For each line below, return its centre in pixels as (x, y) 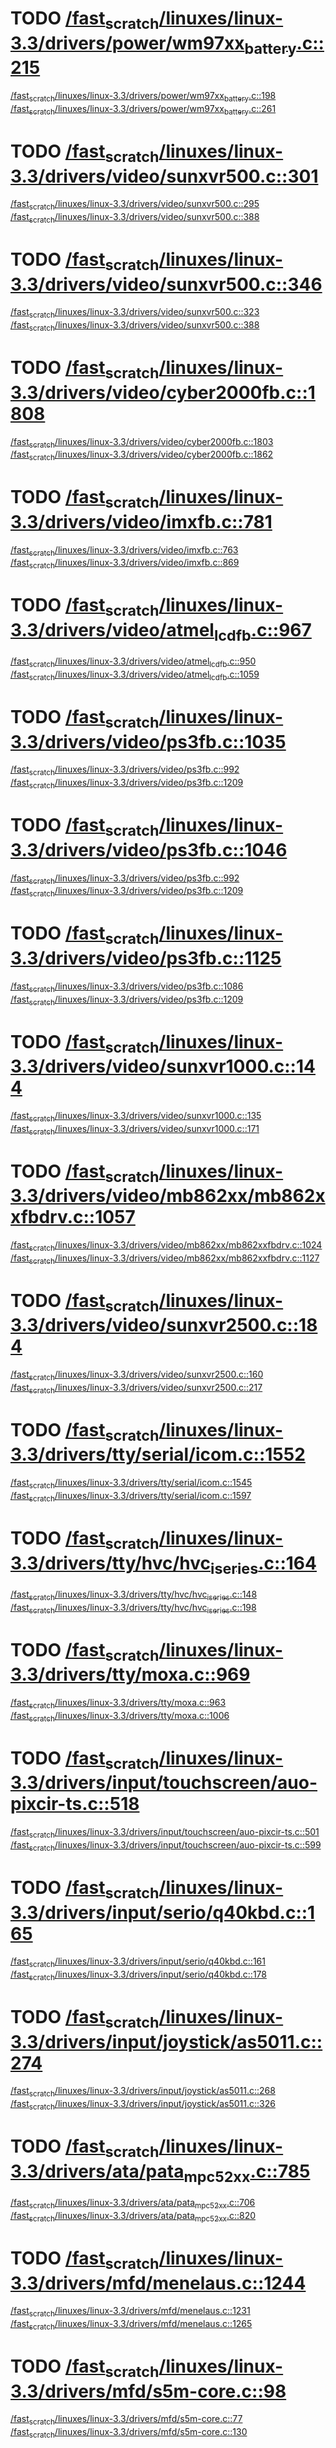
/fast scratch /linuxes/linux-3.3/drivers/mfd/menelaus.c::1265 (131, 2325)
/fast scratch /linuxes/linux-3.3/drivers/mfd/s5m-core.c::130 (129, 2433)
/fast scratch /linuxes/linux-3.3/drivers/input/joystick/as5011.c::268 (143, 2092)
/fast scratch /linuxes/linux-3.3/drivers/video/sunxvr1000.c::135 (136, 1116)
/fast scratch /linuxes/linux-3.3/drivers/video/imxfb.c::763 (124, 550)
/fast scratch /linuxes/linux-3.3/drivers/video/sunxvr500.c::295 (135, 205)
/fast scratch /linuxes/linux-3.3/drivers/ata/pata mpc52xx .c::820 (133, 2216)
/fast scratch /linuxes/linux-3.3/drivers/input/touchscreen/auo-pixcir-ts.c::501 (165, 1833)
